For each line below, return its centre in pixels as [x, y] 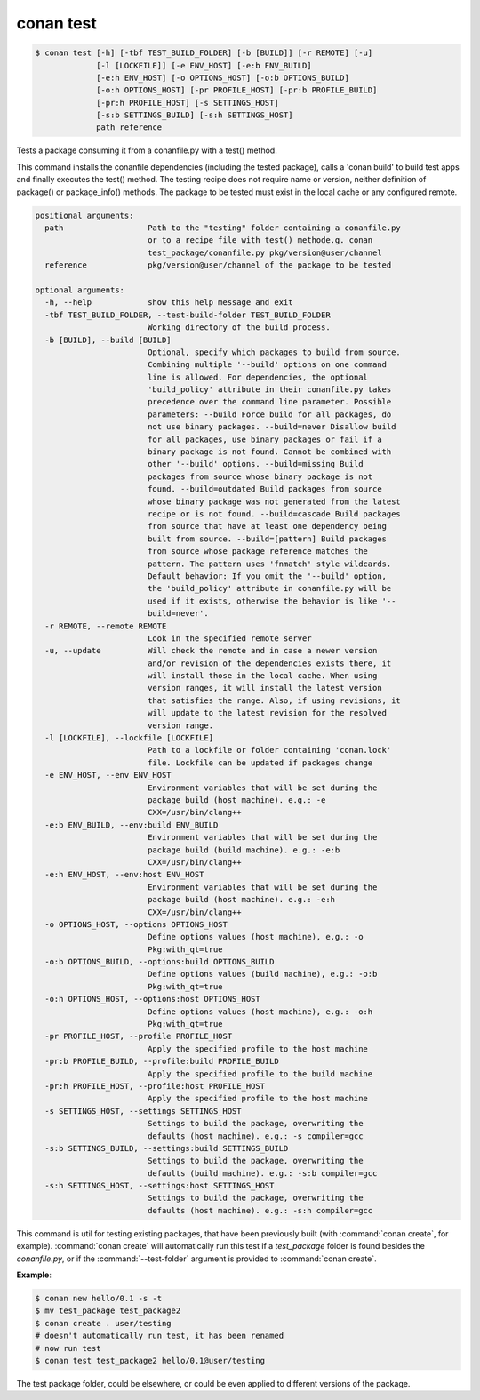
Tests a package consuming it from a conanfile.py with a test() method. [147, 150]
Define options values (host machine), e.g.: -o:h [260, 1012]
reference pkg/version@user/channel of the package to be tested [218, 265]
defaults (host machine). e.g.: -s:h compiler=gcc [260, 1210]
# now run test [68, 1348]
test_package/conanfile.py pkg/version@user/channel [264, 252]
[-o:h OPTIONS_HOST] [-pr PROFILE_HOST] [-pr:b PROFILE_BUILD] [237, 90]
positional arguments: [84, 215]
